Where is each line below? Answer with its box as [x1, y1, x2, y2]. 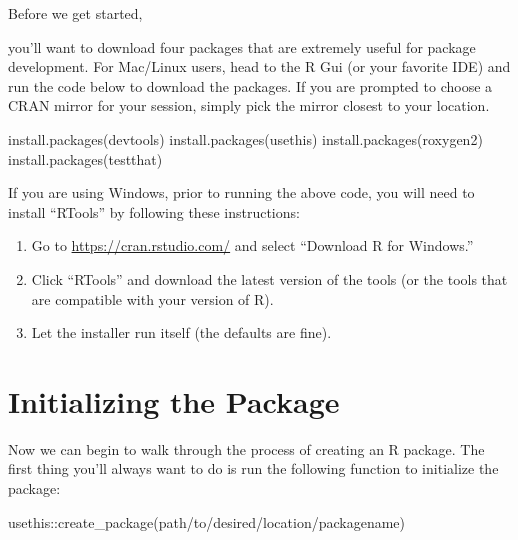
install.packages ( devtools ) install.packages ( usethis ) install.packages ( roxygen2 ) [8, 128, 483, 149]
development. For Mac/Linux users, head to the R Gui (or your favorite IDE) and [8, 56, 511, 77]
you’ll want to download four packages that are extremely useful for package [8, 36, 476, 57]
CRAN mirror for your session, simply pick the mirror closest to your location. [8, 95, 490, 116]
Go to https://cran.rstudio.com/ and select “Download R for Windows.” [31, 235, 474, 256]
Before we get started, [8, 3, 143, 23]
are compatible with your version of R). [31, 288, 274, 309]
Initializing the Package [8, 380, 340, 421]
